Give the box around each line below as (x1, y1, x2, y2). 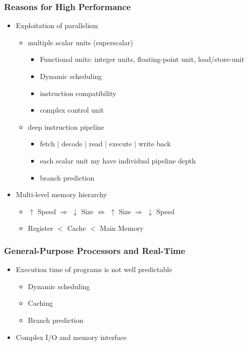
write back (138, 138, 171, 149)
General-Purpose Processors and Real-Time (4, 244, 186, 256)
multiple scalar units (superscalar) (28, 37, 133, 47)
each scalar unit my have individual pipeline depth (40, 155, 196, 165)
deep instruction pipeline (28, 121, 105, 132)
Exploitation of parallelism (16, 20, 98, 31)
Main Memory (100, 223, 144, 233)
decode (61, 138, 82, 149)
